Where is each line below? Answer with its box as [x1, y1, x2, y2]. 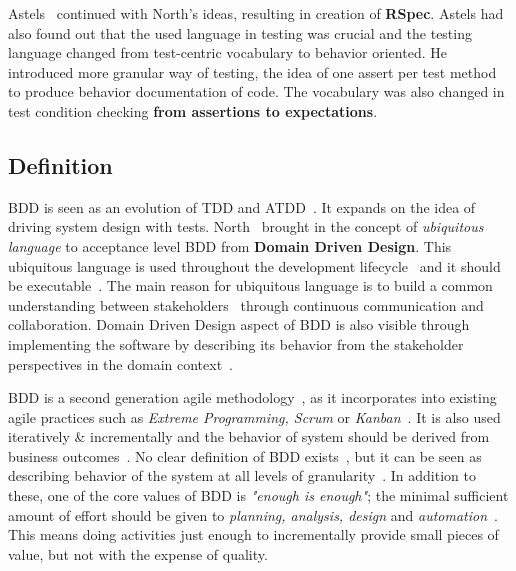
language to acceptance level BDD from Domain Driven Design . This [8, 235, 452, 256]
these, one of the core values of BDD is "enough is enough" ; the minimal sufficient [8, 485, 509, 506]
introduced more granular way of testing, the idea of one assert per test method [8, 61, 497, 82]
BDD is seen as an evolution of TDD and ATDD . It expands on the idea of [8, 196, 476, 217]
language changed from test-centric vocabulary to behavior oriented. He [8, 42, 447, 63]
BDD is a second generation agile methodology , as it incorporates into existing [8, 387, 497, 408]
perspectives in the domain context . [8, 353, 233, 374]
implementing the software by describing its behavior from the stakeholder [8, 333, 464, 354]
